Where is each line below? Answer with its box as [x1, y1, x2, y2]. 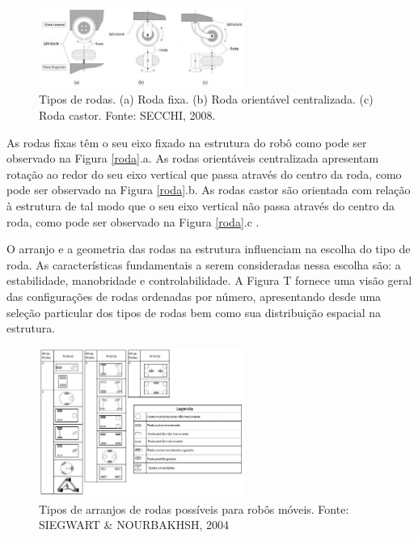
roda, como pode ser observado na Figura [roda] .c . [6, 213, 260, 230]
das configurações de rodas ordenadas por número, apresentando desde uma [6, 287, 382, 304]
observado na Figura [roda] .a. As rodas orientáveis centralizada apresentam [6, 150, 379, 167]
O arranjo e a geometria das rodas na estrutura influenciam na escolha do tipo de [6, 240, 411, 257]
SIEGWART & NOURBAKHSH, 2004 [39, 516, 230, 533]
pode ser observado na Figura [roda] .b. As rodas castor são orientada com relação [6, 181, 411, 198]
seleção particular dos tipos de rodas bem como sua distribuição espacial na [6, 303, 382, 320]
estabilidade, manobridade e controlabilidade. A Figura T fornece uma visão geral [6, 272, 412, 289]
